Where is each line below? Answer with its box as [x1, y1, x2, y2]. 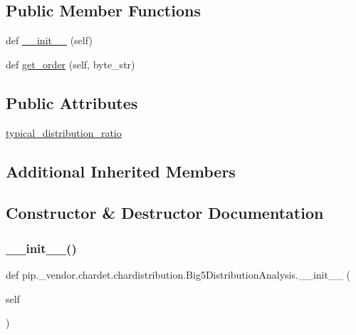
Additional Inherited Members [6, 160, 236, 182]
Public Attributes [6, 91, 138, 113]
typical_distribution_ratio [6, 125, 122, 140]
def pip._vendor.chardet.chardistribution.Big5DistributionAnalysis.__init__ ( [6, 267, 351, 282]
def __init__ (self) [6, 33, 93, 48]
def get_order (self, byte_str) [6, 56, 135, 71]
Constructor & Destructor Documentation [6, 202, 324, 224]
